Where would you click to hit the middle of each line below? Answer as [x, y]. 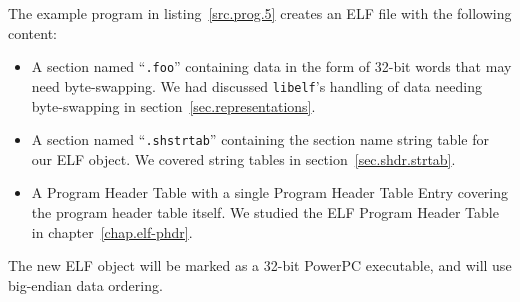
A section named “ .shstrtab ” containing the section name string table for [260, 139]
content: [32, 32]
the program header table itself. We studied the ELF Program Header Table [265, 211]
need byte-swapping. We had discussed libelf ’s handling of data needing [256, 85]
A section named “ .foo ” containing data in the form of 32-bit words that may [271, 66]
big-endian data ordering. [85, 284]
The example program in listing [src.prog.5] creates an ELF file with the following [260, 13]
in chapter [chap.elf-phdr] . [112, 231]
